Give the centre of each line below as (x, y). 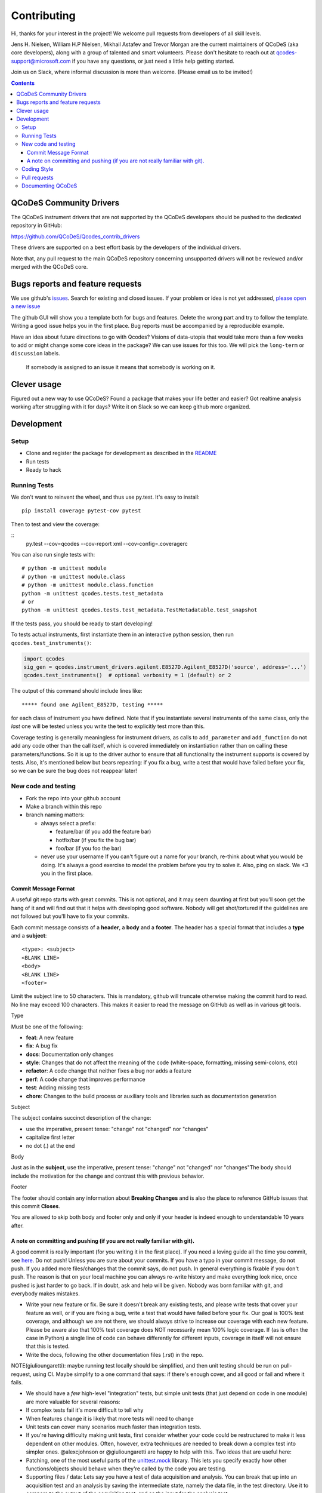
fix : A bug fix (42, 1046)
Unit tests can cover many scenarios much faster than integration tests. (114, 1427)
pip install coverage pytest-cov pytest (81, 511)
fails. (17, 1382)
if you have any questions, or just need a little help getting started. (153, 61)
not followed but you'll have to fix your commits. (70, 916)
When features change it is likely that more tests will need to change (110, 1418)
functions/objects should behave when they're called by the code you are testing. (126, 1469)
